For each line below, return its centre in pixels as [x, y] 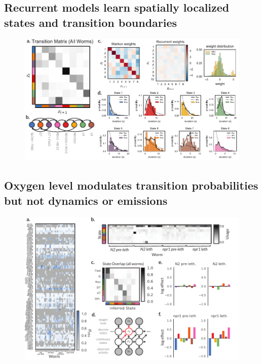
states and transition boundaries [91, 22]
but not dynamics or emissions [86, 200]
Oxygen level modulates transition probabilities [131, 185]
